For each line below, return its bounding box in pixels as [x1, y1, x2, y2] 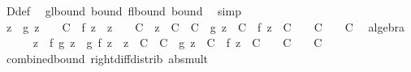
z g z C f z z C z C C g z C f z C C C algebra [6, 18, 405, 35]
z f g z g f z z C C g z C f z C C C [32, 34, 322, 51]
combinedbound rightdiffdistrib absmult [6, 49, 209, 66]
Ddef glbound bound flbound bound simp [6, 2, 241, 19]
